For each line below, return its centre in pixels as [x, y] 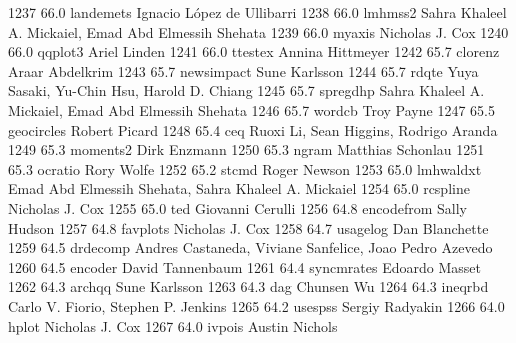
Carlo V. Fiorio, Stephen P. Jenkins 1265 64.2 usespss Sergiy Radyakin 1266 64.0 [256, 305]
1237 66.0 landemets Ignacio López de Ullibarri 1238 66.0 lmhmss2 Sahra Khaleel [257, 12]
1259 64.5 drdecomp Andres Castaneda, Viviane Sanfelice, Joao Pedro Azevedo [250, 247]
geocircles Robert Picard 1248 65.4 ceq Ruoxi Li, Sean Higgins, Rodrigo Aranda [253, 129]
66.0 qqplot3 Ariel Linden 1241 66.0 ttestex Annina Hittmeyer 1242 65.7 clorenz [254, 51]
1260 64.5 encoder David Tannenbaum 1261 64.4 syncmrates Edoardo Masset [244, 266]
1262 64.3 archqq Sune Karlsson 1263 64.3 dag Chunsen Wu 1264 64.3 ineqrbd [248, 286]
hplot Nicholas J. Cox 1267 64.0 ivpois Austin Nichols [173, 325]
